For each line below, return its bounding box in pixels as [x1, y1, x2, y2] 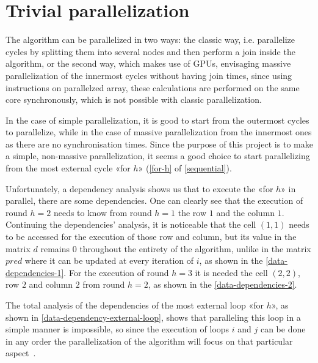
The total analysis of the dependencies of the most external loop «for [5, 299, 264, 311]
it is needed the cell [195, 266, 268, 279]
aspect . [5, 346, 36, 359]
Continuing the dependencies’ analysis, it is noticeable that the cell [5, 218, 256, 231]
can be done [260, 323, 306, 335]
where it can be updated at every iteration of [24, 254, 194, 267]
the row [178, 206, 207, 219]
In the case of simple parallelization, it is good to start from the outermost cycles [5, 113, 309, 126]
